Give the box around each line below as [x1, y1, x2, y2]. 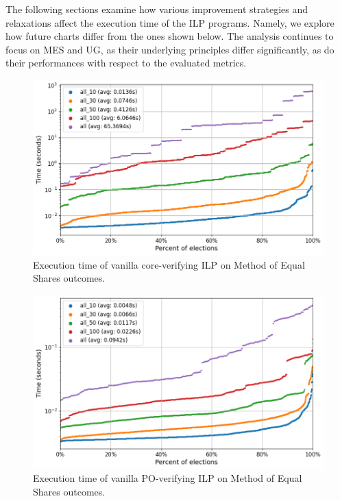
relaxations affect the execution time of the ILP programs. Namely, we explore [5, 15, 335, 29]
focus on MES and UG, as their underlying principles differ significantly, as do [5, 42, 335, 56]
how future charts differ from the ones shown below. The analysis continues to [5, 29, 334, 43]
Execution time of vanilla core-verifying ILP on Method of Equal [33, 257, 305, 271]
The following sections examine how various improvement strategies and [5, 2, 308, 16]
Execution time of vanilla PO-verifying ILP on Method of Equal [33, 471, 302, 485]
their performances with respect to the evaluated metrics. [5, 56, 247, 70]
